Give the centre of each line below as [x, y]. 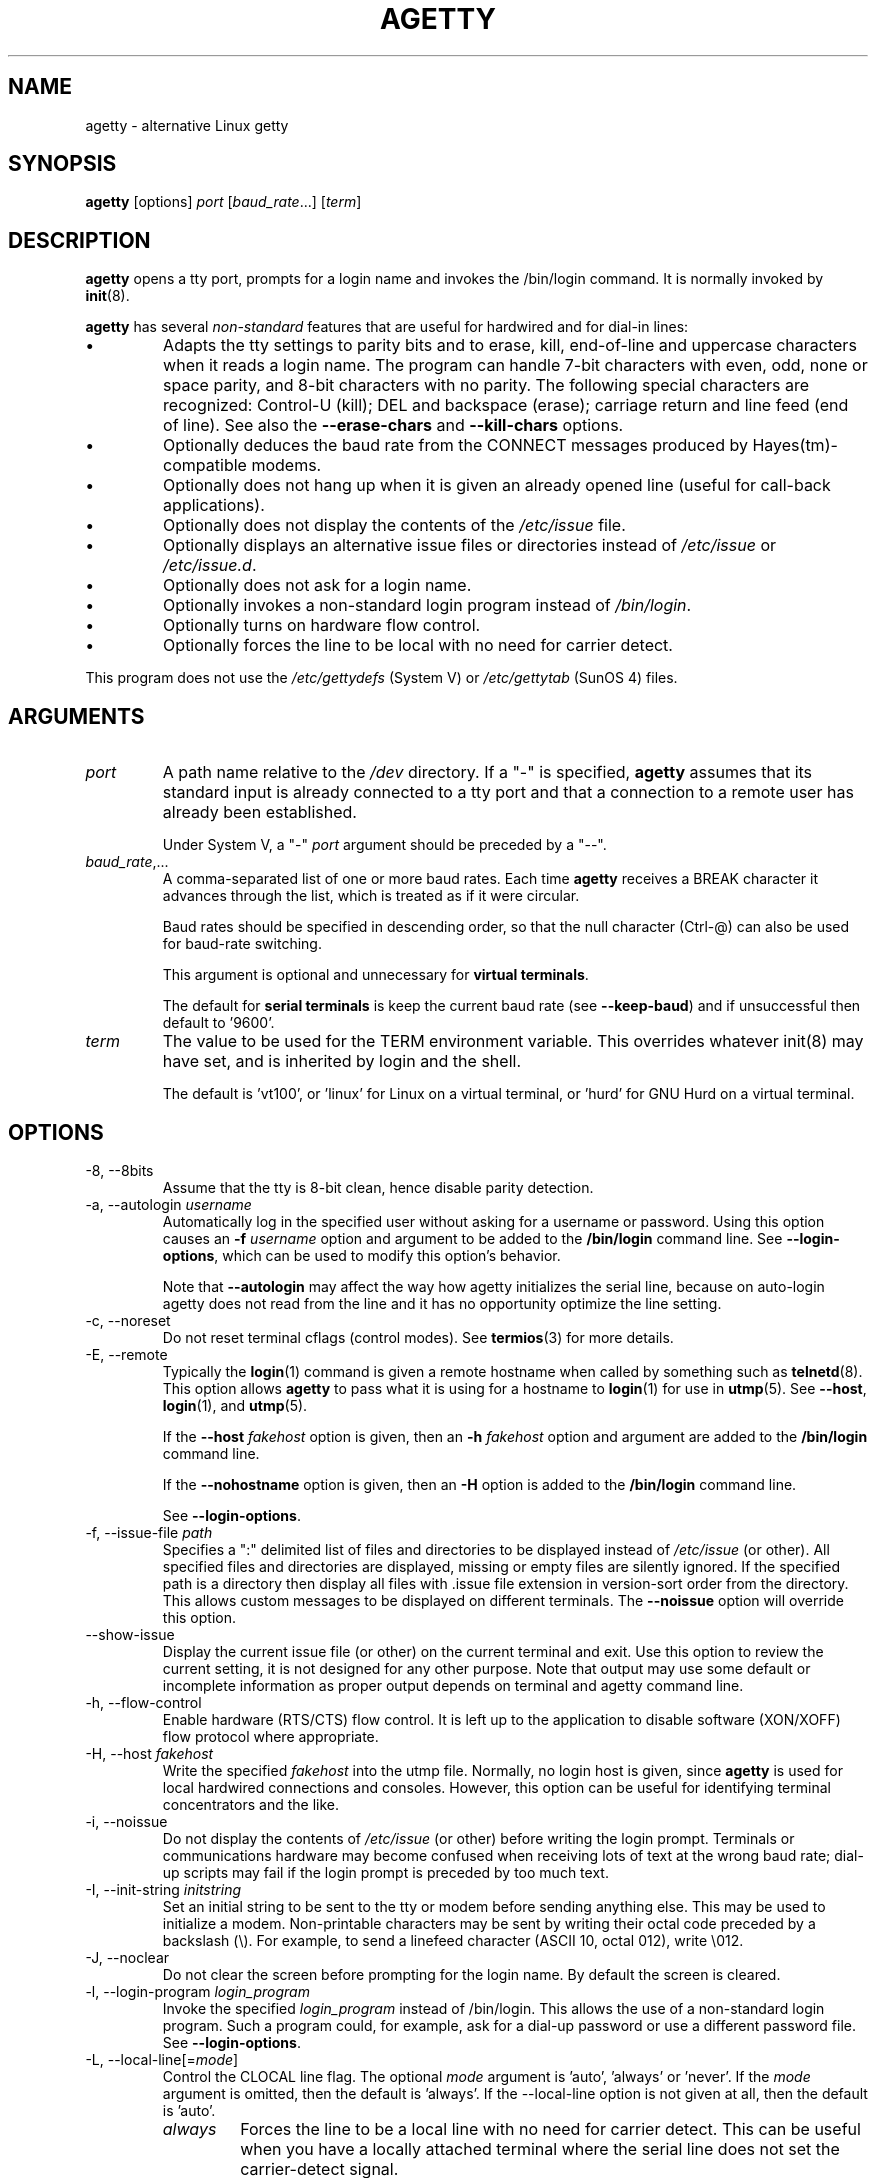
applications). [214, 505]
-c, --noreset [128, 1320]
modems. [286, 465]
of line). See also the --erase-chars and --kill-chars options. [393, 425]
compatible [205, 465]
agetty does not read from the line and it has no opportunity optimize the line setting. [442, 1303]
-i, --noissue [126, 1821]
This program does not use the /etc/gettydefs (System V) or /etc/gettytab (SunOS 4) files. [381, 678]
